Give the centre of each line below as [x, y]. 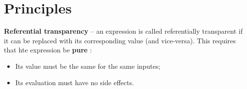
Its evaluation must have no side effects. [74, 82]
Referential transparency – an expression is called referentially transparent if [123, 31]
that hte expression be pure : [48, 50]
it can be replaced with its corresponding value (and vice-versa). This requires [120, 40]
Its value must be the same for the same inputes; [88, 66]
